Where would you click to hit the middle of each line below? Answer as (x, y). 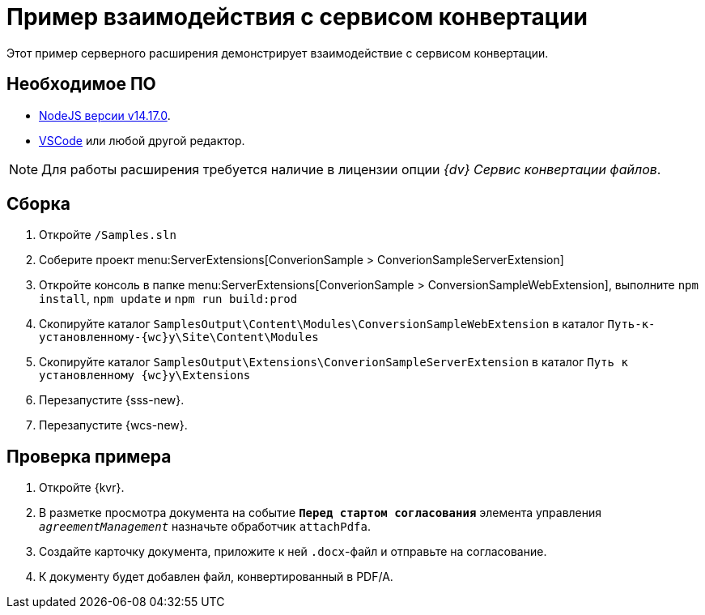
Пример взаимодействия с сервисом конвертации (297, 17)
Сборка (38, 204)
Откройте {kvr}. (82, 488)
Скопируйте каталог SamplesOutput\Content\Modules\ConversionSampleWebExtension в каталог (322, 324)
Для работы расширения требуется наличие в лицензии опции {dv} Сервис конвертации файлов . (351, 169)
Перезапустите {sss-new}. (112, 400)
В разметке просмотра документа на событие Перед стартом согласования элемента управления (321, 513)
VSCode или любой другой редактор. (142, 140)
